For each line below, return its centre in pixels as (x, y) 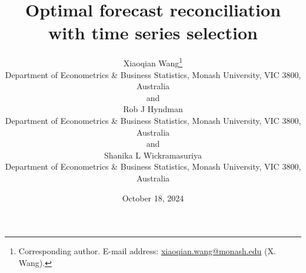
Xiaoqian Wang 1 (153, 62)
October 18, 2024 (153, 198)
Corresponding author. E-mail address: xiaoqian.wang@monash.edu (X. (147, 251)
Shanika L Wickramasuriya (153, 155)
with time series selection (153, 33)
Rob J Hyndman (153, 109)
